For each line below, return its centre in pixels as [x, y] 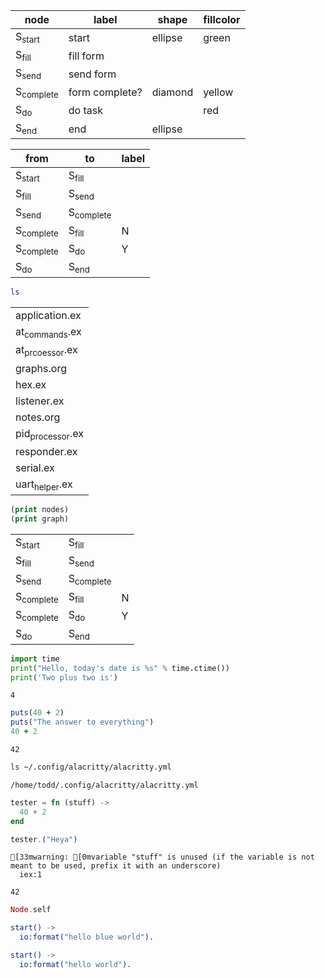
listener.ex [40, 401]
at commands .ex [48, 333]
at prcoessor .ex [46, 351]
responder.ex [46, 451]
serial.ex [35, 467]
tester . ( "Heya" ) [44, 839]
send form [92, 74]
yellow [218, 92]
